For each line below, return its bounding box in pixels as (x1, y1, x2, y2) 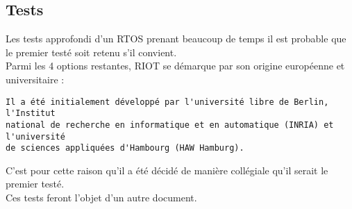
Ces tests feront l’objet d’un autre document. (6, 190, 197, 205)
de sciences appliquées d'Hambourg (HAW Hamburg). (6, 143, 244, 153)
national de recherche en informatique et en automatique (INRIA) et (6, 119, 334, 130)
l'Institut (6, 108, 56, 119)
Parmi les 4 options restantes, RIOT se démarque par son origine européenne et (6, 58, 345, 73)
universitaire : (6, 72, 65, 86)
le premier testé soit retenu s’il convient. (6, 44, 177, 59)
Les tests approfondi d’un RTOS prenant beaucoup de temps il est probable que (6, 31, 346, 46)
